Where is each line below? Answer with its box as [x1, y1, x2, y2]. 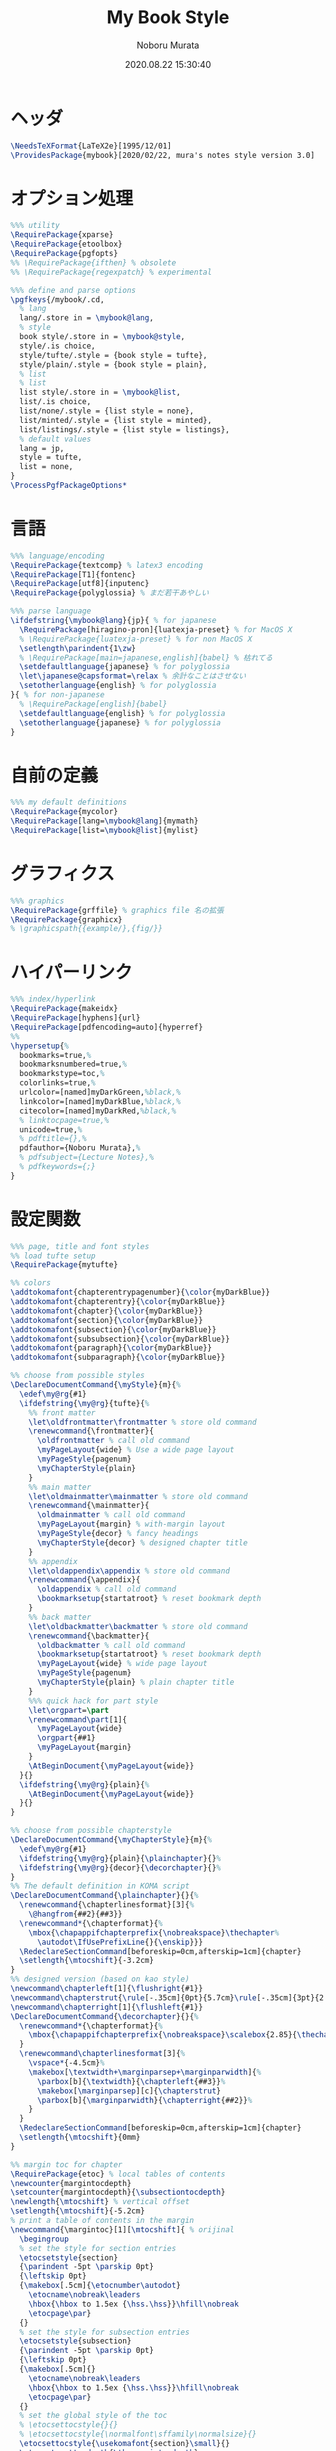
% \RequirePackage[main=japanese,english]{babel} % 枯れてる [19, 652, 273, 663]
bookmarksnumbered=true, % [19, 1059, 128, 1070]
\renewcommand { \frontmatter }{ [28, 1426, 155, 1436]
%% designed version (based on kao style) [10, 1974, 190, 1985]
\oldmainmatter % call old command [36, 1510, 186, 1520]
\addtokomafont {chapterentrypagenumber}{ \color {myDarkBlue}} [10, 1287, 271, 1298]
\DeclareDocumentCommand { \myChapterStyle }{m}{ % [10, 1835, 213, 1845]
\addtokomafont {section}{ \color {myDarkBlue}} [10, 1315, 203, 1325]
